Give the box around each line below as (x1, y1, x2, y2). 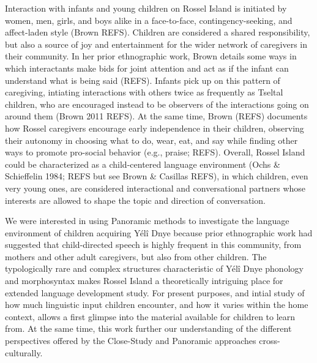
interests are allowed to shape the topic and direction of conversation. (5, 193, 266, 206)
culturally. (5, 346, 43, 359)
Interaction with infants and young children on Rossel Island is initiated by (5, 2, 287, 14)
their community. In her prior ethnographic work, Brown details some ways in (5, 50, 297, 62)
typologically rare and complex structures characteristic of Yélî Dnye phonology (5, 262, 304, 275)
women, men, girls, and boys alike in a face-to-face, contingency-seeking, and (5, 13, 293, 26)
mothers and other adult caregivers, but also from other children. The (5, 250, 267, 263)
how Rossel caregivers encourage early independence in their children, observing (5, 121, 304, 134)
